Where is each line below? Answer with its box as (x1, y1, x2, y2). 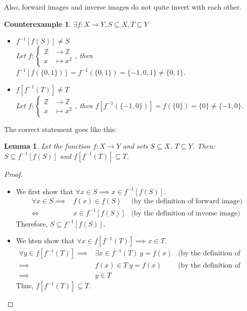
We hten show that (16, 235, 75, 246)
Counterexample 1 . (4, 18, 71, 29)
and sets (122, 141, 148, 151)
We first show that (16, 186, 74, 196)
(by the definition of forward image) (131, 198, 243, 205)
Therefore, (16, 218, 48, 229)
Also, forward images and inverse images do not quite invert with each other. (4, 2, 242, 12)
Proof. (4, 168, 23, 179)
